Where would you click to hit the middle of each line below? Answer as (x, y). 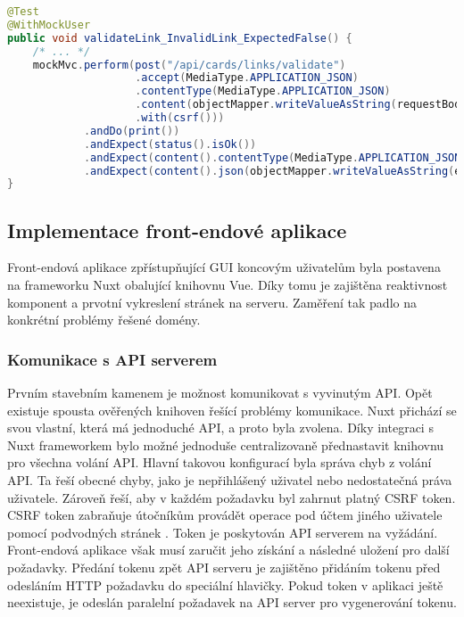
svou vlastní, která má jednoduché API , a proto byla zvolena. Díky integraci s (220, 428)
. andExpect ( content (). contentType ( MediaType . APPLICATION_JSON (272, 157)
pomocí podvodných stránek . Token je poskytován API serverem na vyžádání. (223, 532)
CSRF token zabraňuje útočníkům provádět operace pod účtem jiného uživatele (225, 515)
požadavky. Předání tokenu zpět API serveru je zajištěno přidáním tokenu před (224, 567)
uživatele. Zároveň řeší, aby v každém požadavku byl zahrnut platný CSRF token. (232, 497)
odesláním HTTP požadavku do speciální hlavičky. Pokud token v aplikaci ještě (225, 584)
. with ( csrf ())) (180, 118)
